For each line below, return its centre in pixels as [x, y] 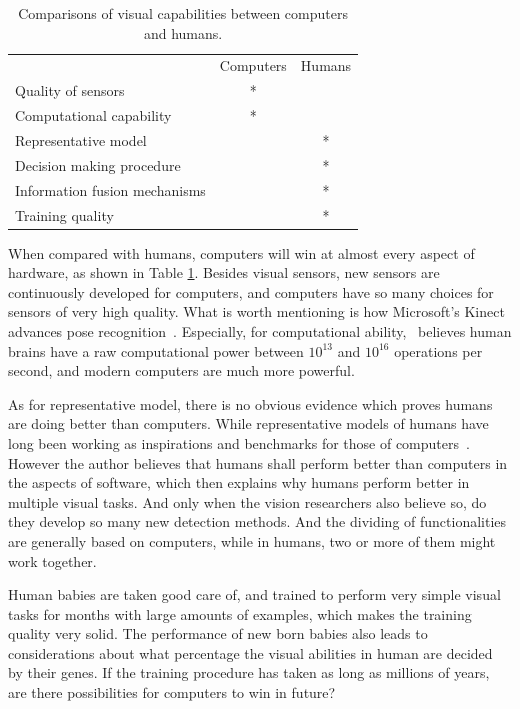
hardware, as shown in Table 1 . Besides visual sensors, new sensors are [224, 272]
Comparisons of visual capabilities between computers [183, 13]
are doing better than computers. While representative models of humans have [248, 423]
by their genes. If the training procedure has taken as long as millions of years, [249, 672]
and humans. [183, 32]
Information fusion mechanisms [110, 189]
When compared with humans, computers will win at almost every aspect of [241, 252]
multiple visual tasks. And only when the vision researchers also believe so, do [247, 501]
